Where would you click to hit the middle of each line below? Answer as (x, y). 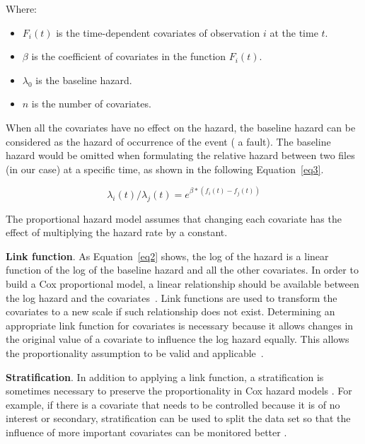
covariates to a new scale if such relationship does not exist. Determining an (170, 311)
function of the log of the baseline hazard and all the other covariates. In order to (182, 270)
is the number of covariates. (91, 104)
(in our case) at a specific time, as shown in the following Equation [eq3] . (165, 169)
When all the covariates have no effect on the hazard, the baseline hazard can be (181, 127)
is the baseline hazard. (84, 80)
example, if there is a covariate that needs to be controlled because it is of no (173, 404)
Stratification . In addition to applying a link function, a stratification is (165, 376)
